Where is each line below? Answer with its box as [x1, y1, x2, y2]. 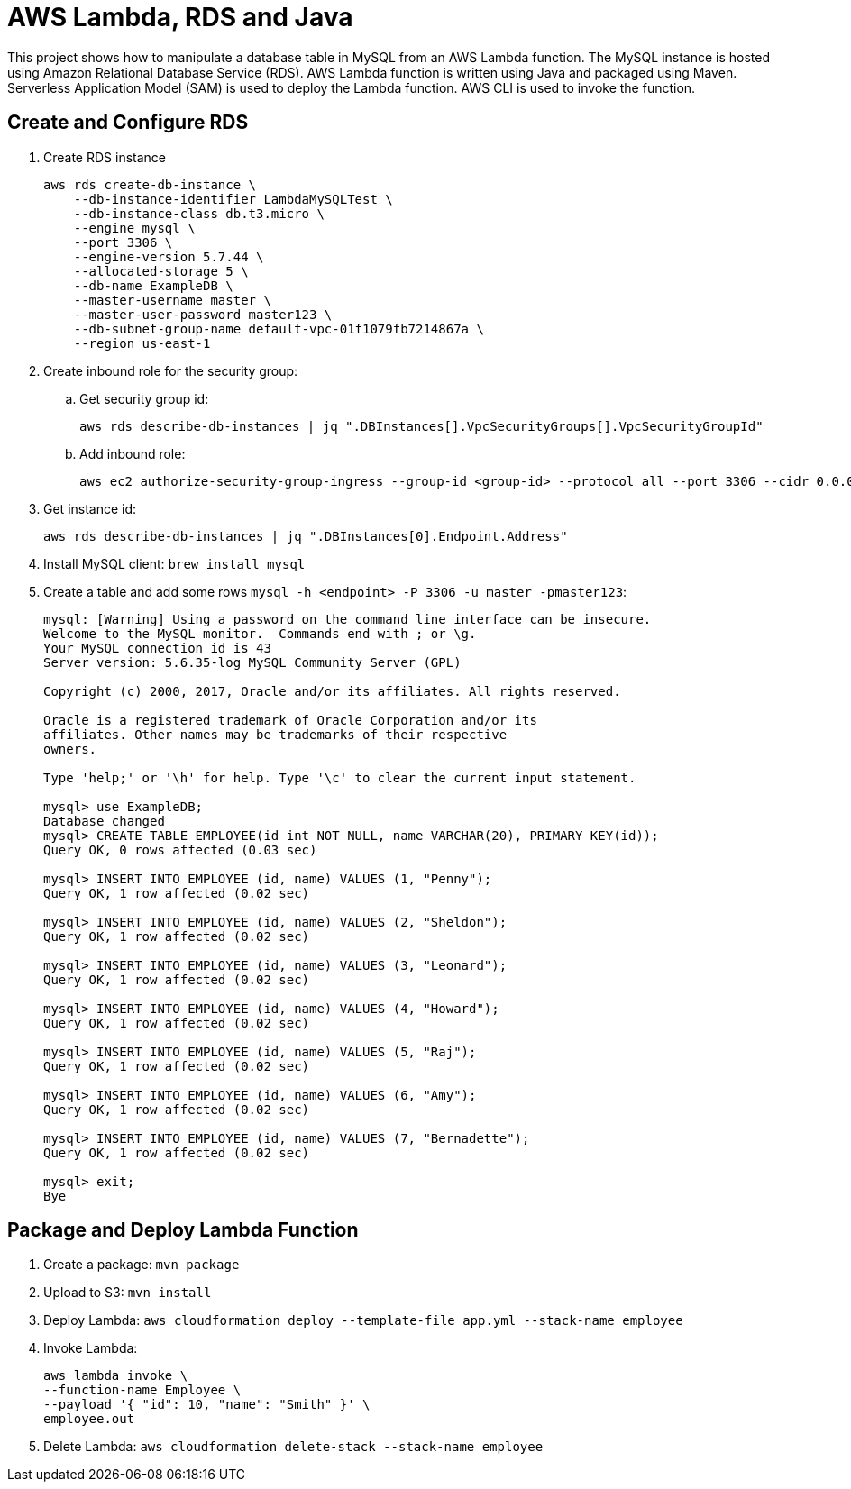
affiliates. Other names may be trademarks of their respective [43, 726, 508, 742]
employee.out [43, 1411, 135, 1427]
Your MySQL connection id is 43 [43, 640, 271, 655]
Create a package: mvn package [43, 1256, 240, 1273]
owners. [43, 741, 97, 756]
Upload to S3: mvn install [43, 1284, 212, 1301]
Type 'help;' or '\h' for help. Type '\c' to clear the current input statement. [43, 770, 636, 785]
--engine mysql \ [73, 220, 196, 235]
